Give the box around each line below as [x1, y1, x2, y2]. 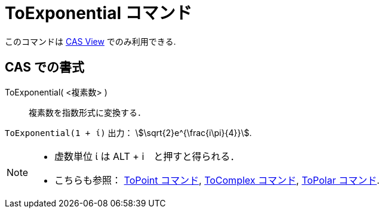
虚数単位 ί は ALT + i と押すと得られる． [54, 150, 240, 162]
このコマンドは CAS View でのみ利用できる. [5, 36, 176, 47]
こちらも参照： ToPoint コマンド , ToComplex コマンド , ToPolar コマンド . [54, 174, 380, 186]
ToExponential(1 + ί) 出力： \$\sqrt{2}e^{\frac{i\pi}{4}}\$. [5, 127, 252, 138]
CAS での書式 [5, 60, 85, 75]
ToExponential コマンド [5, 3, 192, 23]
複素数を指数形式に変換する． [29, 107, 146, 118]
